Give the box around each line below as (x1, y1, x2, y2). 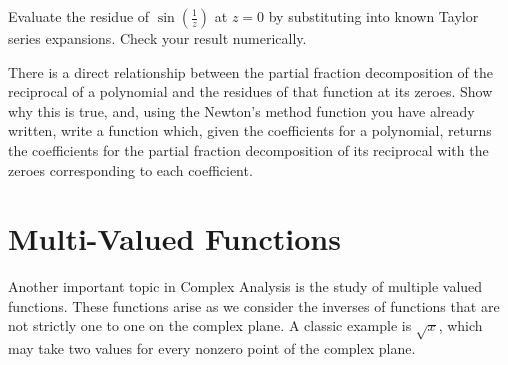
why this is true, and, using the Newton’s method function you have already (8, 100, 475, 121)
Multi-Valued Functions (8, 218, 341, 259)
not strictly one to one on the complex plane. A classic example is (8, 315, 412, 336)
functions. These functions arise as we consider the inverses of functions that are (8, 295, 500, 316)
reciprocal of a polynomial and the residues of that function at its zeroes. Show (8, 81, 493, 102)
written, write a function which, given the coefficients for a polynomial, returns (8, 120, 492, 141)
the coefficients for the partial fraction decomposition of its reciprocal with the (8, 139, 489, 160)
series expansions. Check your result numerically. (8, 28, 307, 48)
